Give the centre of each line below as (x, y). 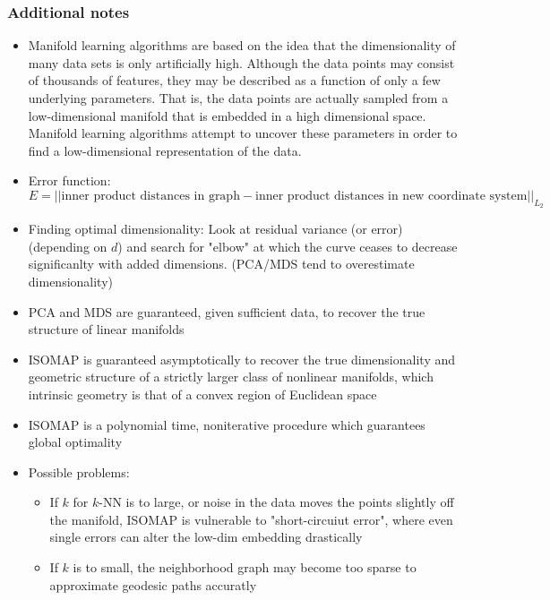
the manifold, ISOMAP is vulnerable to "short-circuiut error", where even (251, 519)
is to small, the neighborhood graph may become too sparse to (245, 567)
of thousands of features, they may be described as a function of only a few (234, 80)
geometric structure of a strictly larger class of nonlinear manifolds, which (231, 377)
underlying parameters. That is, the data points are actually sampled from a (238, 98)
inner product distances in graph (150, 196)
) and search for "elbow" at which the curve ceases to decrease (288, 246)
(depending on (68, 246)
